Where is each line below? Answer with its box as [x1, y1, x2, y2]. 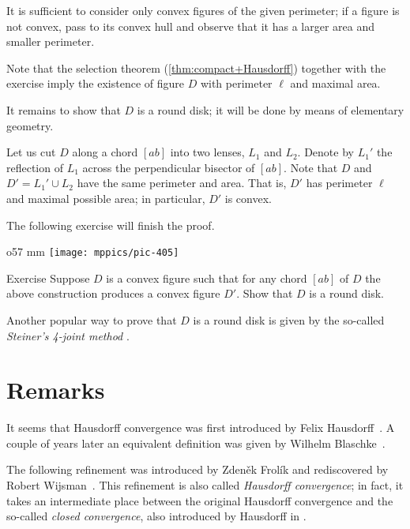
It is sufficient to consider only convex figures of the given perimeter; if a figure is [6, 2, 400, 18]
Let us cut [6, 144, 56, 160]
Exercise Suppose [6, 269, 90, 286]
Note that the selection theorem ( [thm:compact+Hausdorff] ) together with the [6, 59, 386, 76]
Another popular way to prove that [6, 311, 177, 328]
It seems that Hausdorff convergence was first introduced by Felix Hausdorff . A [6, 419, 395, 436]
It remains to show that [6, 101, 121, 118]
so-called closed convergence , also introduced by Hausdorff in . [6, 508, 307, 524]
